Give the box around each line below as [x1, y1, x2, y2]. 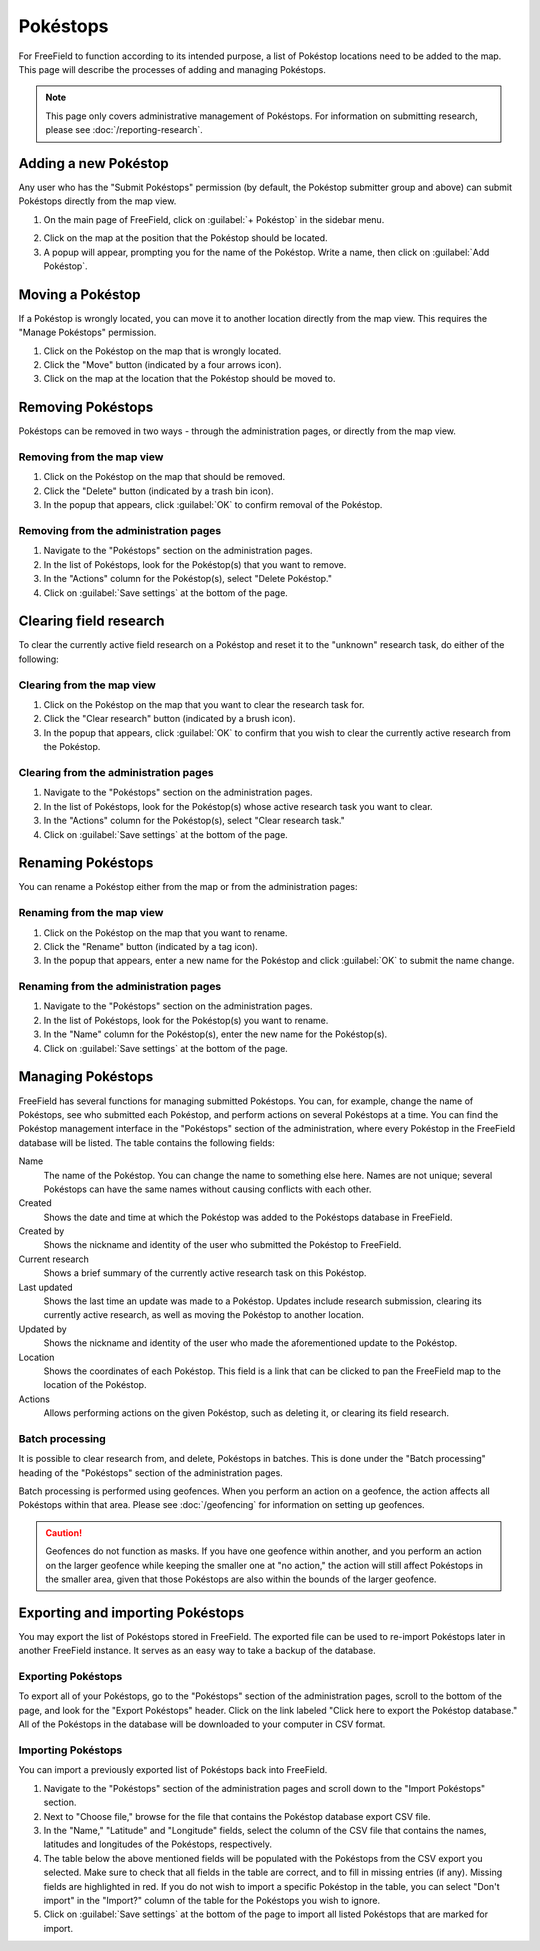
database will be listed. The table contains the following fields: [18, 1136, 275, 1149]
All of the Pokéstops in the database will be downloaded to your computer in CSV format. [18, 1718, 386, 1730]
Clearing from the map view [18, 678, 157, 692]
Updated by [18, 1323, 67, 1335]
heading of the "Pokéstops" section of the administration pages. [18, 1466, 284, 1479]
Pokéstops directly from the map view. [18, 195, 177, 207]
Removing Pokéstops [18, 399, 154, 416]
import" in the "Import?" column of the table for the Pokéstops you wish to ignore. [43, 1894, 381, 1906]
